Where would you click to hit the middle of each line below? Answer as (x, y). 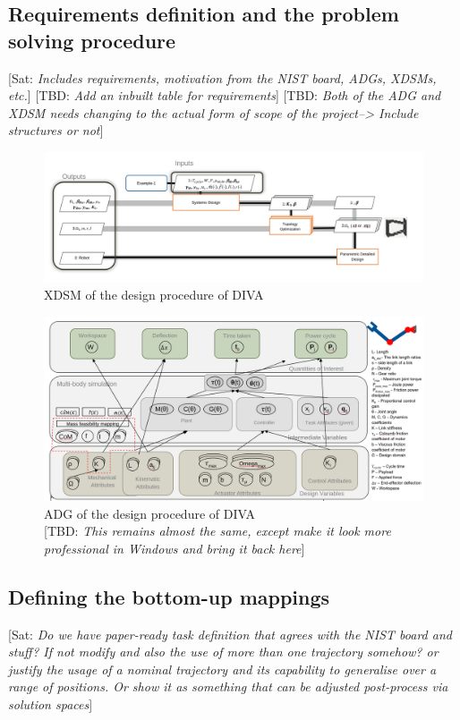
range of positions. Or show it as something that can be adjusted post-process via (228, 686)
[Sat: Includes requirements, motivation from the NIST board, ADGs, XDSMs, (222, 77)
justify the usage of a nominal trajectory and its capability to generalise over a (222, 669)
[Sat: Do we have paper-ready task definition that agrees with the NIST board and (230, 634)
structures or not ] (56, 130)
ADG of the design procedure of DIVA (149, 513)
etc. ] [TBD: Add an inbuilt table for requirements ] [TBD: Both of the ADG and (225, 95)
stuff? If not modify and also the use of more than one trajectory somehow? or (223, 652)
